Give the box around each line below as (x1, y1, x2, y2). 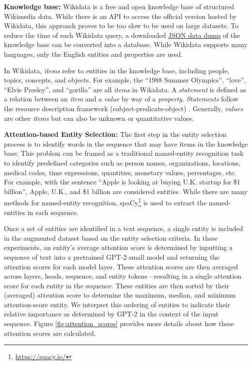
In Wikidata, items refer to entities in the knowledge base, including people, (4, 65, 230, 75)
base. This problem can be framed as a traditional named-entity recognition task (4, 148, 244, 158)
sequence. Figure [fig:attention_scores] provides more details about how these (4, 318, 234, 329)
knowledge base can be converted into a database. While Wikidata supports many (4, 39, 248, 50)
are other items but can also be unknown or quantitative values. (4, 113, 194, 123)
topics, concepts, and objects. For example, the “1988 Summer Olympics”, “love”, (4, 75, 246, 85)
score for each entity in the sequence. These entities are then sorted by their (4, 280, 230, 290)
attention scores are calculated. (4, 328, 96, 338)
